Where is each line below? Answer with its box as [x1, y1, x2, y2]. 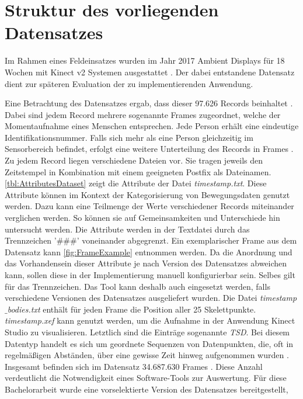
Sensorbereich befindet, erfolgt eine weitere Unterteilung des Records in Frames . [5, 143, 294, 155]
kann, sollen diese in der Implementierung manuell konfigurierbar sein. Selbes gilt [5, 269, 295, 280]
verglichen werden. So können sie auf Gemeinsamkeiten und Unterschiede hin [5, 211, 280, 224]
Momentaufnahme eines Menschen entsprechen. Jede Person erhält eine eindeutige [5, 120, 299, 132]
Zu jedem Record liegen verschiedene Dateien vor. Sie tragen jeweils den [5, 154, 263, 166]
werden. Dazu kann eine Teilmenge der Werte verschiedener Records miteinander [5, 200, 294, 212]
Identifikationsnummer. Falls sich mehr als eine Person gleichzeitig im [5, 131, 253, 143]
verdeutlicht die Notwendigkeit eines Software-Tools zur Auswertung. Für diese [5, 372, 287, 384]
